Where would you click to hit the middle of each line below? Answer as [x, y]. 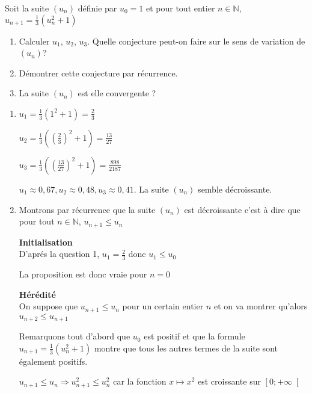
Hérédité [37, 294]
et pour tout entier [180, 8]
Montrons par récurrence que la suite [87, 209]
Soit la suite [27, 8]
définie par [97, 8]
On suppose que [48, 306]
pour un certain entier [163, 306]
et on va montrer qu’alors [261, 306]
